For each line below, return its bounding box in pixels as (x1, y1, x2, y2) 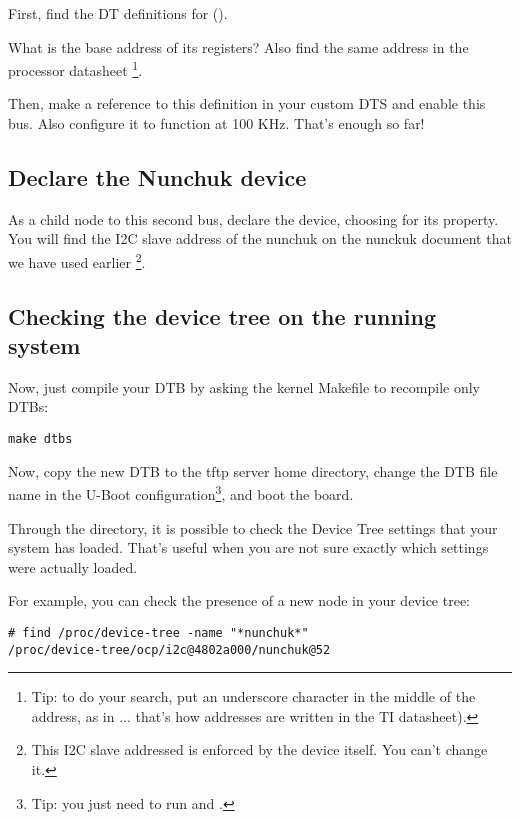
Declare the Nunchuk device (8, 162, 307, 193)
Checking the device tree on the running (8, 300, 437, 331)
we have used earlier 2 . (8, 249, 146, 272)
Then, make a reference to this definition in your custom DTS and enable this (8, 93, 486, 114)
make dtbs (8, 432, 73, 447)
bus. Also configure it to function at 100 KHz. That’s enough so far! (8, 113, 425, 134)
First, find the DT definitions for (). (8, 3, 228, 23)
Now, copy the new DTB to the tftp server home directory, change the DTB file (8, 460, 498, 481)
